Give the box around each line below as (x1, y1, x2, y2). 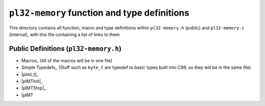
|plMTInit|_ (21, 79, 43, 84)
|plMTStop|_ (21, 85, 46, 91)
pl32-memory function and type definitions (9, 7, 189, 18)
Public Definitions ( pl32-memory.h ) (9, 44, 122, 53)
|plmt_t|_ (21, 71, 39, 77)
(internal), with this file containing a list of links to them (9, 31, 120, 37)
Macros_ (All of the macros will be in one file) (21, 57, 113, 63)
